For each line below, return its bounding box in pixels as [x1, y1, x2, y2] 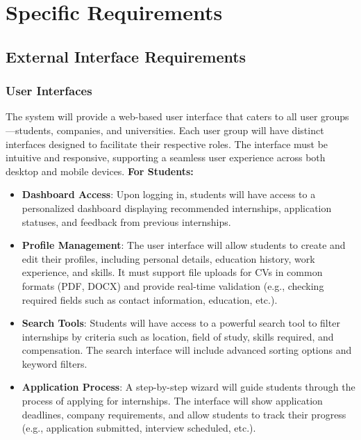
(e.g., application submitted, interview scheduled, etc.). [22, 421, 256, 435]
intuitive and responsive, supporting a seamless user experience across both [6, 150, 326, 165]
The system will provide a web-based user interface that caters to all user [6, 109, 318, 124]
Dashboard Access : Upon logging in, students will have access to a [22, 187, 316, 202]
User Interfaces [6, 82, 92, 99]
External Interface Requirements [6, 45, 246, 67]
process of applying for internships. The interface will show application [22, 393, 323, 408]
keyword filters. [22, 356, 87, 370]
